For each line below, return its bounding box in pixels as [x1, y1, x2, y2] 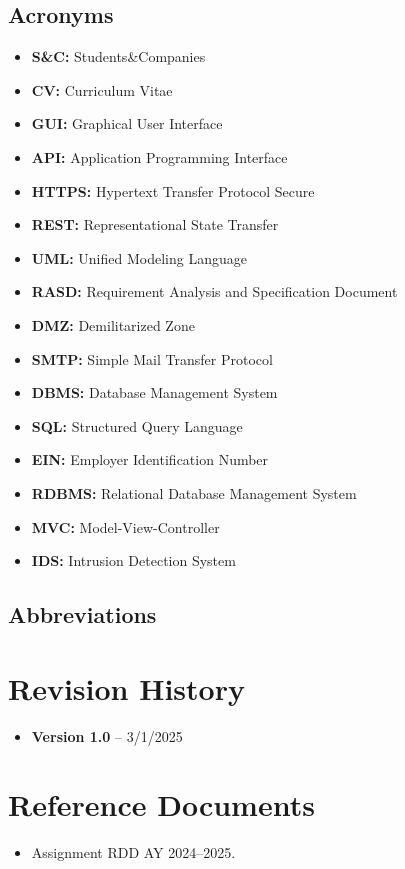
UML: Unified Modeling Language [31, 247, 247, 268]
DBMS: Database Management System [31, 382, 278, 403]
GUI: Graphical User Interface [31, 113, 223, 134]
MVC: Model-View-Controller [31, 516, 220, 537]
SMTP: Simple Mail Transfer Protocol [31, 348, 273, 369]
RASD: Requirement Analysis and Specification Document [31, 281, 398, 302]
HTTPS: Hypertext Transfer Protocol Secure [31, 180, 315, 201]
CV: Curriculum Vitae [31, 79, 173, 100]
